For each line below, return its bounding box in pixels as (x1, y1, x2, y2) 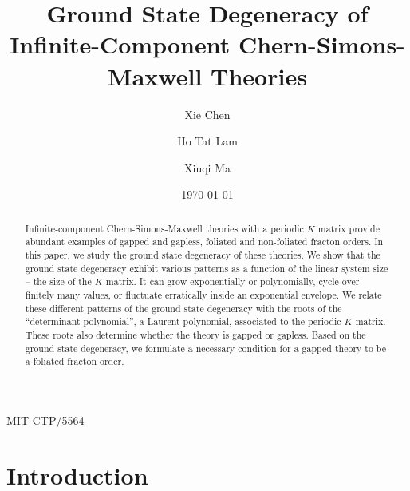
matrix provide (317, 221, 380, 235)
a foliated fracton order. (25, 354, 124, 368)
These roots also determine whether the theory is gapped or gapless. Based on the (25, 327, 366, 341)
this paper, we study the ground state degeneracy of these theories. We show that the (25, 247, 380, 261)
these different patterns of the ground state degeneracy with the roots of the (25, 301, 342, 315)
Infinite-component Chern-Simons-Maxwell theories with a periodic (25, 221, 304, 235)
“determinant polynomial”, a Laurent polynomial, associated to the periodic (25, 315, 341, 328)
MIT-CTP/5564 (6, 411, 85, 428)
